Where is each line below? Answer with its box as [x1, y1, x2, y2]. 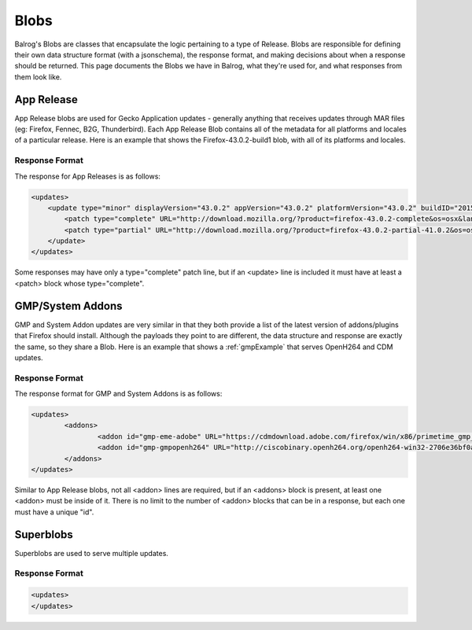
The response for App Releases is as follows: [14, 171, 161, 181]
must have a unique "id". [14, 507, 94, 517]
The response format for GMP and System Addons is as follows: [14, 389, 223, 399]
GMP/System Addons [14, 299, 123, 312]
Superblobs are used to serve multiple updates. [14, 548, 169, 558]
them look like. [14, 72, 62, 82]
